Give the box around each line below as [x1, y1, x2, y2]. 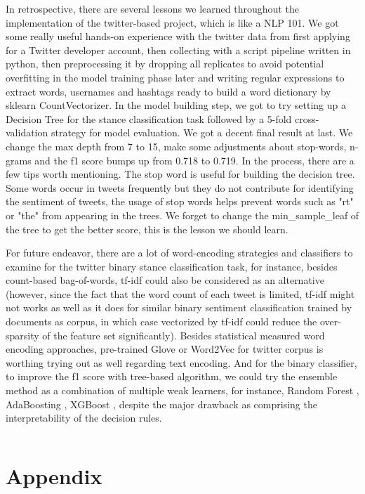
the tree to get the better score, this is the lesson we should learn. [6, 221, 288, 236]
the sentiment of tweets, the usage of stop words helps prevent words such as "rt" [6, 194, 354, 209]
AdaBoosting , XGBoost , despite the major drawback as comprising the [6, 396, 317, 411]
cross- [295, 111, 319, 126]
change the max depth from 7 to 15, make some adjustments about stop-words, [6, 138, 347, 153]
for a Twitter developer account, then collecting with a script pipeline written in [6, 42, 351, 57]
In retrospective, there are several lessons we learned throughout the [6, 1, 299, 15]
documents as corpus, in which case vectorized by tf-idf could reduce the [6, 314, 317, 329]
